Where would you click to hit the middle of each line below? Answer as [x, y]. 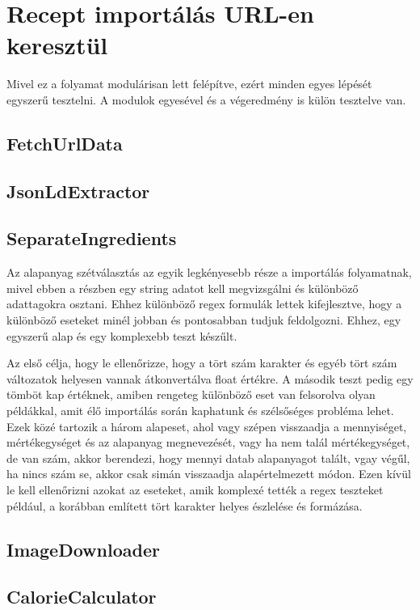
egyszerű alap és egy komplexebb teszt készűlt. [122, 335]
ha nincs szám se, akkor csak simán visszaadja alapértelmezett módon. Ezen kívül [209, 474]
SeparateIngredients [92, 238]
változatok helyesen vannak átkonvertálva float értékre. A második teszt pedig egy [210, 378]
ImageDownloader [83, 549]
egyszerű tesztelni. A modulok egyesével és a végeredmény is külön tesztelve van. [206, 99]
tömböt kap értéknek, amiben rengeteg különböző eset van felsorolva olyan [191, 394]
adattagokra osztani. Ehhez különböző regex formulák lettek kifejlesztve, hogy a [204, 304]
